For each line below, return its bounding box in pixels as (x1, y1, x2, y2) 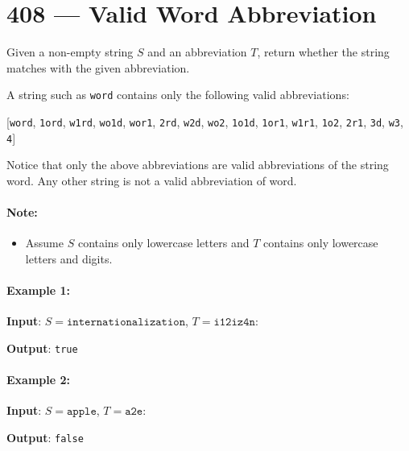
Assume (25, 234, 64, 251)
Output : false (6, 428, 84, 445)
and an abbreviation (147, 43, 247, 60)
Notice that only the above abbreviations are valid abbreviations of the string (6, 156, 389, 173)
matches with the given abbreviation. (6, 59, 190, 76)
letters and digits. (25, 250, 113, 267)
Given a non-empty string (6, 43, 134, 60)
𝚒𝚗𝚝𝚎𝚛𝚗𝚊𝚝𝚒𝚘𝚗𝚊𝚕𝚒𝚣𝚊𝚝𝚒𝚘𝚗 (67, 317, 186, 329)
